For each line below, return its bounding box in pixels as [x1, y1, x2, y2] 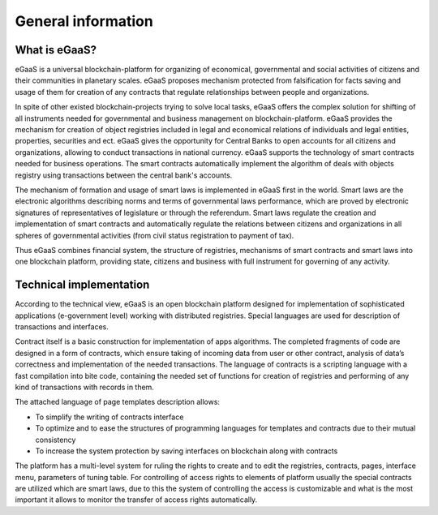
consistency [35, 435, 76, 444]
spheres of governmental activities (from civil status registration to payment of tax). [15, 230, 294, 240]
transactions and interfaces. [15, 322, 109, 332]
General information [15, 12, 153, 30]
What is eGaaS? [15, 43, 97, 57]
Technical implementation [15, 278, 150, 292]
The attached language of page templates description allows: [15, 397, 221, 407]
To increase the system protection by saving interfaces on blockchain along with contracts [35, 446, 338, 456]
